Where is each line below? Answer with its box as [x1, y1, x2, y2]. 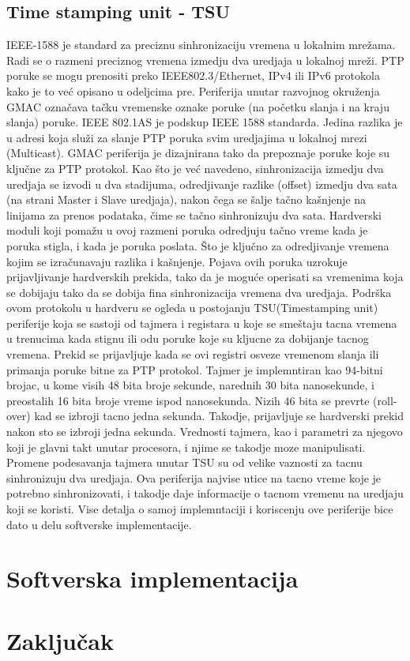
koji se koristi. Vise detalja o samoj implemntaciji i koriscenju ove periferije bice [6, 501, 393, 517]
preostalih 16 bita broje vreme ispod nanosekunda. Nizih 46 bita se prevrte [6, 392, 370, 408]
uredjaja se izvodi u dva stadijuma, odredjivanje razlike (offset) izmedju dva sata [6, 175, 397, 192]
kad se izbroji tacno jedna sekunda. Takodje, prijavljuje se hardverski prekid [34, 407, 404, 424]
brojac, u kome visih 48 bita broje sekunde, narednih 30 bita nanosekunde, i [6, 377, 374, 393]
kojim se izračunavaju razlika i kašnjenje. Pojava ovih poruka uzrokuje [6, 253, 348, 269]
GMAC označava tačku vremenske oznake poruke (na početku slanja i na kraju [6, 98, 389, 115]
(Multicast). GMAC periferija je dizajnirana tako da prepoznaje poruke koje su [6, 145, 390, 161]
